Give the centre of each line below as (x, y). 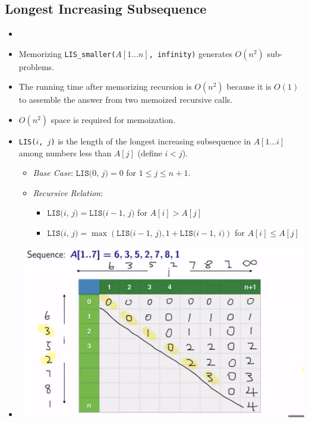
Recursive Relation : (68, 192)
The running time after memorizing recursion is (105, 86)
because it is (249, 86)
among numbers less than (65, 152)
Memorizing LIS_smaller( (67, 53)
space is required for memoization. (113, 119)
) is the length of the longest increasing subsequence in (151, 141)
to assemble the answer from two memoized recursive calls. (126, 100)
